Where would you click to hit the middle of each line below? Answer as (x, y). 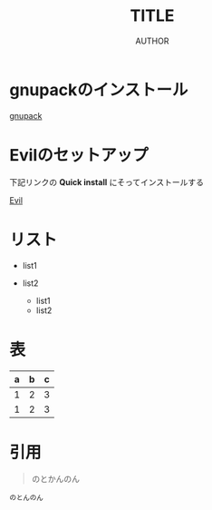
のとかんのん (55, 479)
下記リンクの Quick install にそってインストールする (106, 181)
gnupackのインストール (99, 89)
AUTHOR (152, 41)
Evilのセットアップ (79, 155)
